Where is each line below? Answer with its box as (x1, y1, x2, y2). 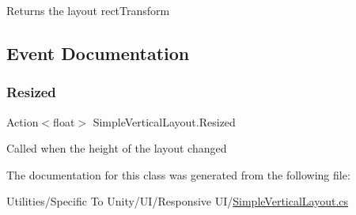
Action (6, 113, 39, 130)
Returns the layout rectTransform (6, 2, 170, 18)
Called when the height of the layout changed (6, 140, 227, 157)
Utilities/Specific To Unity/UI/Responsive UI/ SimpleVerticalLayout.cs (6, 193, 349, 209)
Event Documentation (6, 40, 190, 65)
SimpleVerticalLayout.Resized (93, 113, 236, 130)
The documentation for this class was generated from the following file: (6, 166, 350, 183)
